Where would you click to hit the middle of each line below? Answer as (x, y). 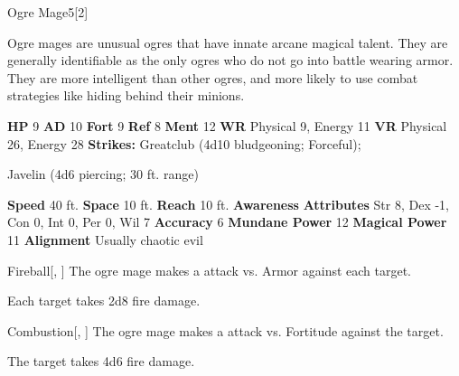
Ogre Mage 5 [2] (48, 12)
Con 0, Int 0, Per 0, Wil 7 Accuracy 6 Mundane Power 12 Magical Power (227, 222)
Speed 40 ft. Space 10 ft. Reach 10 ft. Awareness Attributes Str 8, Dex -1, (228, 204)
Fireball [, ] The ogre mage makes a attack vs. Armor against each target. (210, 270)
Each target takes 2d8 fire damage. (104, 301)
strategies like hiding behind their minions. (126, 95)
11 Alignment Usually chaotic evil (105, 239)
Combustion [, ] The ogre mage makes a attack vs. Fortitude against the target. (225, 330)
